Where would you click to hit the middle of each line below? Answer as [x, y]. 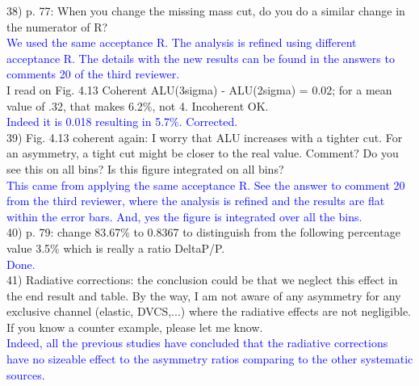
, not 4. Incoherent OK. [210, 105]
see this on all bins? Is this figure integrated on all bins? [145, 168]
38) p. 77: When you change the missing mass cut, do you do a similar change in [206, 10]
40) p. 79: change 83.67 [64, 232]
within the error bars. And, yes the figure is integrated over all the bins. [184, 216]
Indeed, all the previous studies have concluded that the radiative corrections [197, 343]
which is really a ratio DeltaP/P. [144, 248]
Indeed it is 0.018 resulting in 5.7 [88, 122]
